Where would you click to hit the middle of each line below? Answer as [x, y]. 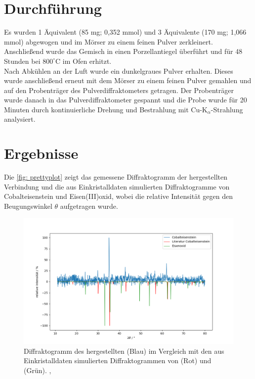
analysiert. [20, 119]
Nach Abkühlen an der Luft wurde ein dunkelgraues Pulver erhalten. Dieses [119, 71]
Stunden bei [22, 61]
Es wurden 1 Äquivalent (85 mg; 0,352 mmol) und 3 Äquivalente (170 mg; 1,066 [125, 32]
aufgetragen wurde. [89, 206]
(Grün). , [38, 370]
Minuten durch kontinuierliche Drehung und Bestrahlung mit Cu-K [106, 109]
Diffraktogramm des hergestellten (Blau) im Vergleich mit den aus [124, 351]
